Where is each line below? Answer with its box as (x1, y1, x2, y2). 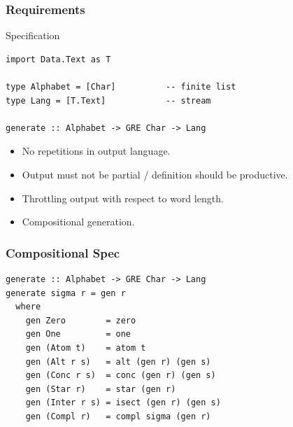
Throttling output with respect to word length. (22, 190, 224, 205)
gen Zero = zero (25, 315, 136, 325)
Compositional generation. (22, 214, 135, 229)
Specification (6, 28, 60, 43)
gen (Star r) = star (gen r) (25, 384, 176, 394)
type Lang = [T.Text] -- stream (6, 95, 211, 106)
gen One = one (25, 329, 131, 339)
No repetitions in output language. (22, 143, 171, 158)
